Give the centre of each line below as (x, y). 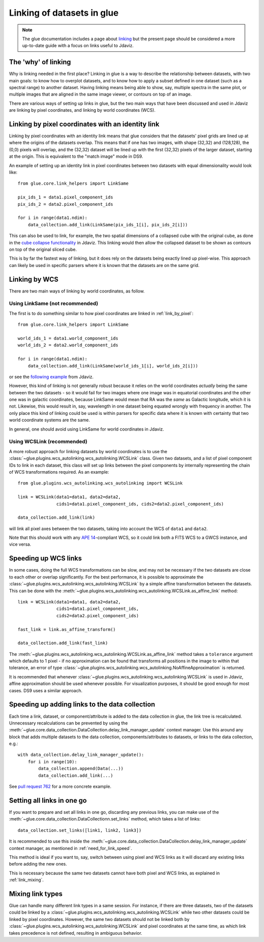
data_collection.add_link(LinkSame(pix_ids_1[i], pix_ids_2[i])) (108, 225)
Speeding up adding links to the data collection (82, 705)
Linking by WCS (34, 279)
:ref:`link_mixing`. (26, 880)
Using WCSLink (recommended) (48, 442)
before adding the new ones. (38, 864)
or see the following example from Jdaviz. (51, 377)
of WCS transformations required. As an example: (59, 472)
